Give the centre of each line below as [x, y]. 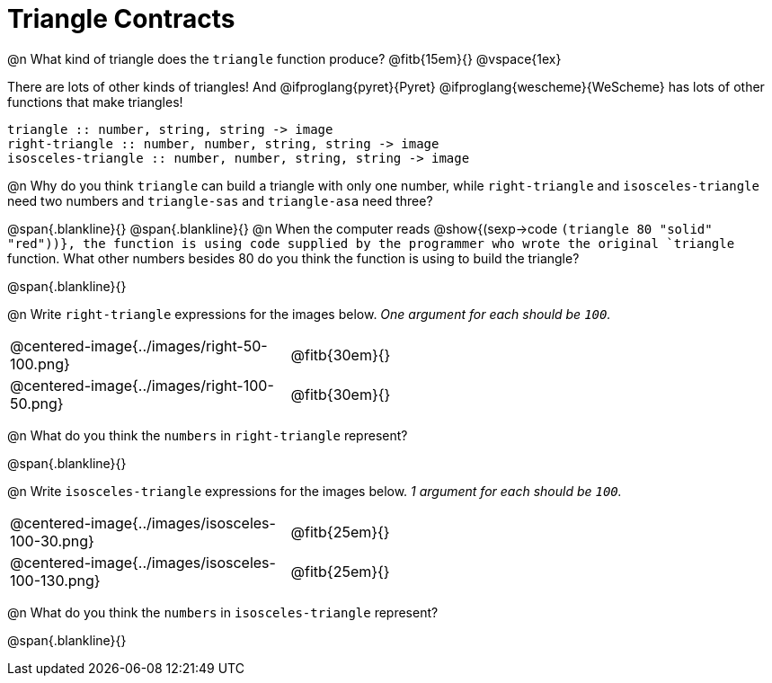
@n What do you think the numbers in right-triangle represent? [208, 435]
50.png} [37, 403]
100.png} [40, 364]
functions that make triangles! [95, 102]
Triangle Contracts [121, 19]
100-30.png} [52, 541]
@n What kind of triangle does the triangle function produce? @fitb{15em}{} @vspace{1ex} [284, 58]
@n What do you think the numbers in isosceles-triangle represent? [223, 612]
